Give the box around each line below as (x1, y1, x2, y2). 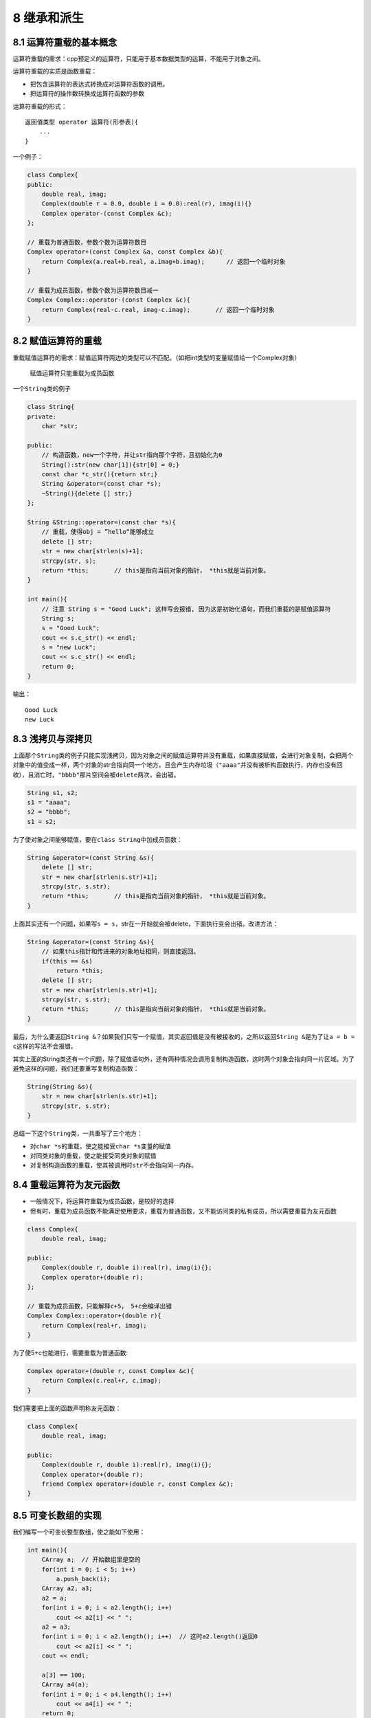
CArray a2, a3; (41, 1585, 93, 1592)
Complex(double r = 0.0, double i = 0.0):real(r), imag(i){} (41, 200, 252, 208)
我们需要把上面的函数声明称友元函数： (12, 1404, 122, 1412)
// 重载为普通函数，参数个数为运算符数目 (27, 238, 147, 246)
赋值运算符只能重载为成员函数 (30, 368, 115, 377)
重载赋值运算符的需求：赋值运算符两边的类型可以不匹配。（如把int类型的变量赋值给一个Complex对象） (12, 353, 301, 361)
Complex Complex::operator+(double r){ (27, 1312, 161, 1319)
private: (27, 412, 57, 421)
